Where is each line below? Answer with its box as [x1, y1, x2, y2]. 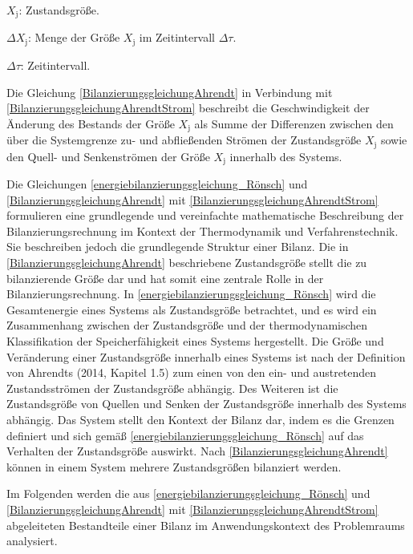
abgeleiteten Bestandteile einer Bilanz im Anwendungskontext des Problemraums [6, 516, 405, 533]
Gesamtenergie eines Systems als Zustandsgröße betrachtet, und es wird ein [6, 301, 377, 317]
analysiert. [6, 532, 58, 549]
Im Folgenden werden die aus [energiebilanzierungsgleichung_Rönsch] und [6, 485, 370, 502]
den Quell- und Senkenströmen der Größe [6, 148, 210, 164]
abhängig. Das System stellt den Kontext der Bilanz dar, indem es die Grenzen [6, 410, 395, 427]
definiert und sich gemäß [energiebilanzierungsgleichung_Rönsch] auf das [6, 427, 364, 443]
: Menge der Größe [28, 29, 120, 46]
